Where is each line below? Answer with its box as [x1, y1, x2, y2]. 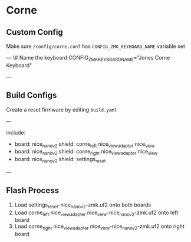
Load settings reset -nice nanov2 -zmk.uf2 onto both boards [14, 201, 152, 210]
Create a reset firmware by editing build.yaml [6, 106, 117, 113]
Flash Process [6, 185, 59, 195]
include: [6, 129, 26, 136]
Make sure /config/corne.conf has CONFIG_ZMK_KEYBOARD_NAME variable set [6, 42, 186, 50]
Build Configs [6, 90, 57, 100]
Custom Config [6, 27, 63, 37]
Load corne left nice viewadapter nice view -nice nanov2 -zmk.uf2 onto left [14, 209, 179, 217]
